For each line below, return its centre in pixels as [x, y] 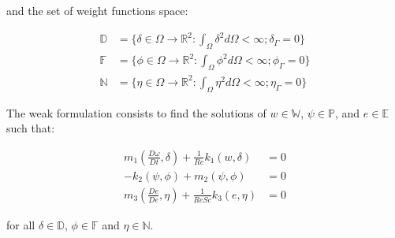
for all [21, 224]
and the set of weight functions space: [97, 10]
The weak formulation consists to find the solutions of [136, 112]
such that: [31, 128]
